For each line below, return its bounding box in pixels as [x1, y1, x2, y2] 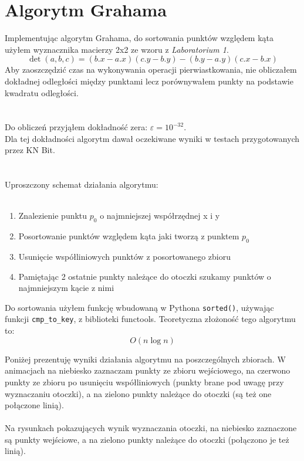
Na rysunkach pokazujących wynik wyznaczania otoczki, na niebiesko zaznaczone [5, 422, 297, 434]
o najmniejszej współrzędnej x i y [100, 209, 220, 222]
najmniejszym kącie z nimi [18, 282, 114, 294]
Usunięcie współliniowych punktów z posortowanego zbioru [18, 250, 231, 263]
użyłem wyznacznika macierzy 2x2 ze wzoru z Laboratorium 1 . [5, 43, 229, 55]
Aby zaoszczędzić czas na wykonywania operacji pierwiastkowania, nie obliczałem [5, 63, 297, 76]
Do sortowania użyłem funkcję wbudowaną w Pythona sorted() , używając [5, 301, 274, 313]
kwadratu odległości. [5, 86, 79, 99]
